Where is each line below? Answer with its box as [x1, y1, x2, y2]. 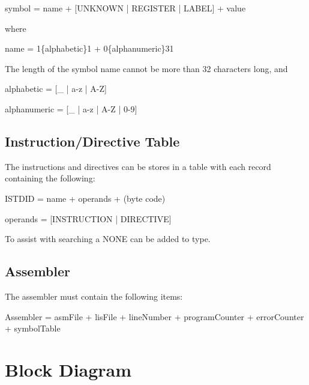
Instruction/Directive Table [5, 132, 180, 150]
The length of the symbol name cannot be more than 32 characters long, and [5, 62, 288, 74]
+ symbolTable [5, 322, 61, 335]
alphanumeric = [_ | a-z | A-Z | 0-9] [5, 102, 137, 115]
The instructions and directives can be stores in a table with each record [5, 160, 271, 172]
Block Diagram [5, 357, 132, 381]
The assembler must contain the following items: [5, 290, 183, 302]
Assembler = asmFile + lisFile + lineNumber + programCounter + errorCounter [5, 310, 304, 323]
